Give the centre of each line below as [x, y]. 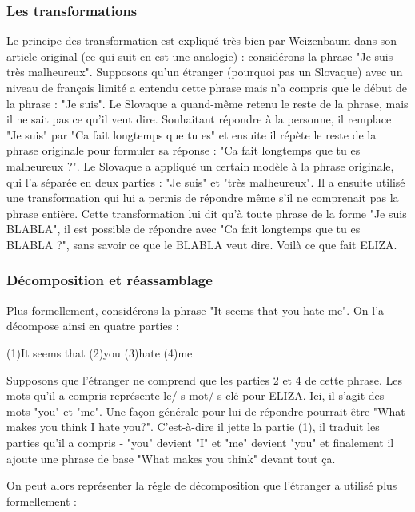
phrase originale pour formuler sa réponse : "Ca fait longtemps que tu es [184, 150]
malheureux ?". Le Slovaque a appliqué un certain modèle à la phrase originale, [200, 165]
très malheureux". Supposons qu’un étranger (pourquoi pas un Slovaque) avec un [205, 72]
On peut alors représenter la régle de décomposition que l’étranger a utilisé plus [202, 485]
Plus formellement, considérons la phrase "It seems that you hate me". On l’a [196, 310]
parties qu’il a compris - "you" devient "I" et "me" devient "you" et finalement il [200, 442]
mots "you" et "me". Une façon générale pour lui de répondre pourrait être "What [206, 411]
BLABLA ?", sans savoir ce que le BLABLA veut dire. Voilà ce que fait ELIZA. [202, 244]
